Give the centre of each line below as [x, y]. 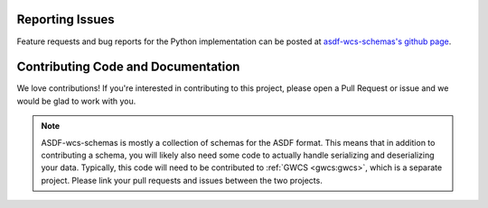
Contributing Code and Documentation [128, 67]
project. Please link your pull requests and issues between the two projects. [182, 180]
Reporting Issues [66, 19]
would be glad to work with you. [76, 101]
